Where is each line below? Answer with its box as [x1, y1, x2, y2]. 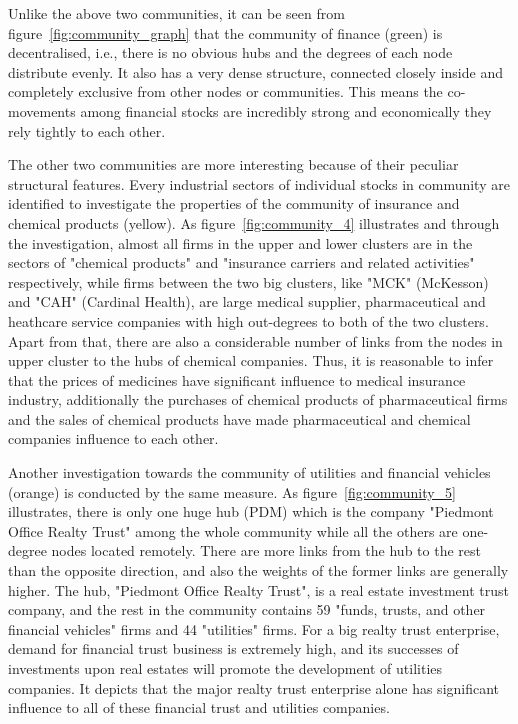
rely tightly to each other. [8, 120, 166, 141]
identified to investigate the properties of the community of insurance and [8, 193, 460, 214]
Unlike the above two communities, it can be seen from [8, 3, 345, 23]
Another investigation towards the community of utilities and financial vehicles [8, 462, 491, 483]
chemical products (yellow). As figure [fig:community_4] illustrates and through [8, 212, 500, 233]
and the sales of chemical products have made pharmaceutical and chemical [8, 408, 471, 429]
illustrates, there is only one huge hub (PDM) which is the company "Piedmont [8, 501, 494, 522]
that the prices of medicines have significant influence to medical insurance [8, 369, 466, 390]
